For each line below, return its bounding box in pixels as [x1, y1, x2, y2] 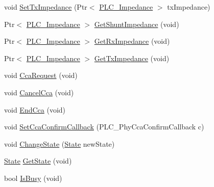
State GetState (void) [4, 155, 72, 166]
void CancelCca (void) [4, 87, 74, 97]
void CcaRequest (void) [4, 70, 78, 81]
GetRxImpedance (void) [94, 36, 170, 46]
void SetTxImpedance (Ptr [4, 2, 87, 12]
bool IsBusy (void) [4, 172, 62, 183]
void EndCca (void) [4, 104, 66, 115]
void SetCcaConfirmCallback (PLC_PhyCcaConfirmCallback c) [4, 121, 204, 132]
